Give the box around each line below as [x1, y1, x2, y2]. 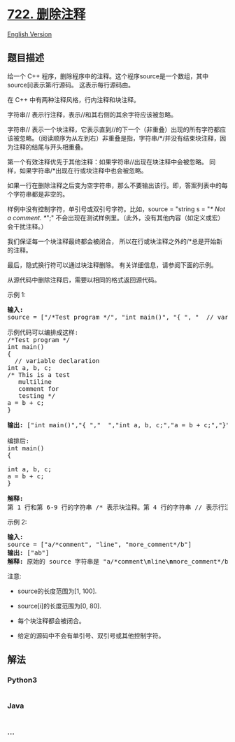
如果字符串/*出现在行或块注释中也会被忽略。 [19, 166, 148, 175]
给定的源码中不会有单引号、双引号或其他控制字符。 [17, 631, 165, 640]
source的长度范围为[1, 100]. [17, 587, 97, 595]
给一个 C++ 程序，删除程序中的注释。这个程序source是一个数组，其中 [7, 71, 208, 80]
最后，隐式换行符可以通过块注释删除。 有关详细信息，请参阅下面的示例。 [7, 260, 218, 269]
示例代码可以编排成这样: [7, 328, 79, 336]
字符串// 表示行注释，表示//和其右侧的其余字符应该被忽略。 [7, 110, 178, 119]
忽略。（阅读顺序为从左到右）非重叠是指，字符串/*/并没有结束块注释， [19, 134, 220, 142]
